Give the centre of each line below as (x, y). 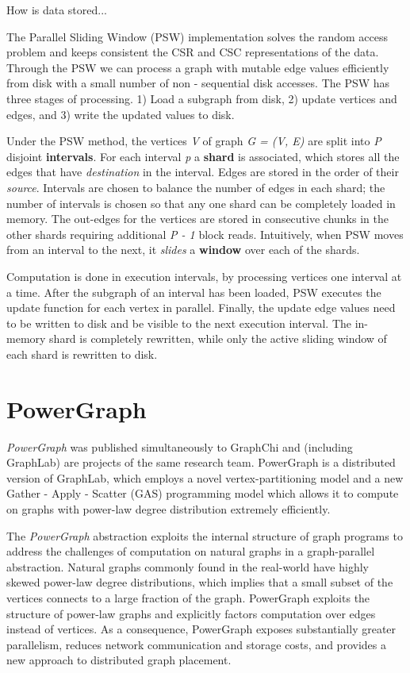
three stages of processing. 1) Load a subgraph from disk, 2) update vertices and (202, 98)
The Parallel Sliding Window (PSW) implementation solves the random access (197, 36)
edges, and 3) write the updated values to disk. (121, 114)
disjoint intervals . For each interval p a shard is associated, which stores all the (203, 156)
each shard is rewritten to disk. (82, 354)
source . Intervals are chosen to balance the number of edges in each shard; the (196, 187)
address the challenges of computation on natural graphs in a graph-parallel (191, 551)
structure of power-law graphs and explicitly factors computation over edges (191, 613)
